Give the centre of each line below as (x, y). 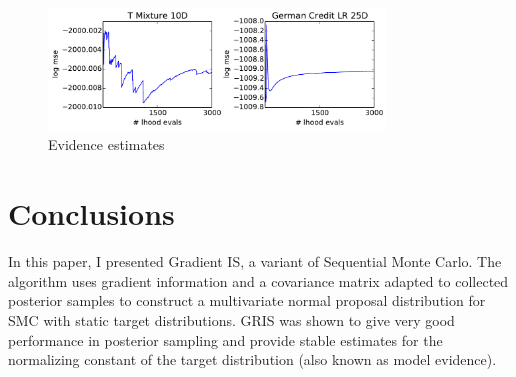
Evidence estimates (106, 144)
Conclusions (91, 213)
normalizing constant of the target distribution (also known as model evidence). (252, 359)
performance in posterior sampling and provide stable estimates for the (225, 339)
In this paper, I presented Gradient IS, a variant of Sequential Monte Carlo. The (255, 261)
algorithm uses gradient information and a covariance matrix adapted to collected (258, 280)
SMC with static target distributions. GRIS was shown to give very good (231, 319)
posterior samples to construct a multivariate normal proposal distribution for (247, 300)
